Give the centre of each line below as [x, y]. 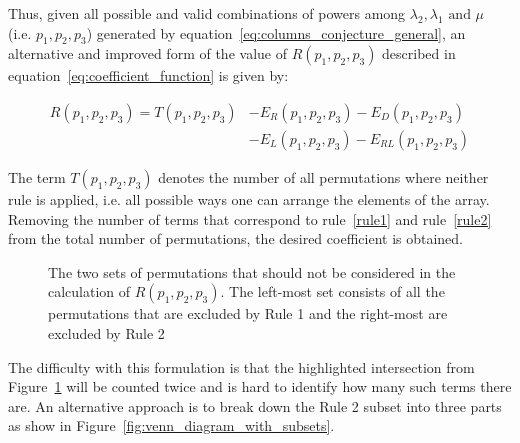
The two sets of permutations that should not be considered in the [252, 271]
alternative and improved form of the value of [147, 53]
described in [419, 53]
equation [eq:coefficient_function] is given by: [148, 75]
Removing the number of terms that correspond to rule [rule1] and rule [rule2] [250, 218]
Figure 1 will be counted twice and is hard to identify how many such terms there [260, 386]
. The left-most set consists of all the [332, 291]
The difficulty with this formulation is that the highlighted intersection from [241, 366]
